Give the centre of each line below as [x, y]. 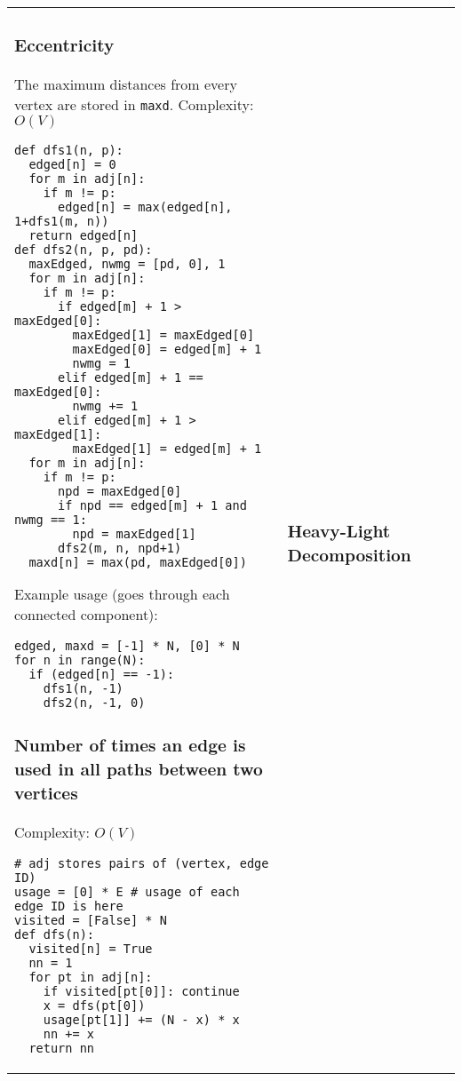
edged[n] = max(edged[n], [145, 207]
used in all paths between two [139, 769]
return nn [62, 1048]
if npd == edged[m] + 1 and [152, 505]
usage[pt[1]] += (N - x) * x [141, 1019]
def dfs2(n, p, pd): [84, 249]
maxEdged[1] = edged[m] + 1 [167, 448]
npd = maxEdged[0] [120, 491]
